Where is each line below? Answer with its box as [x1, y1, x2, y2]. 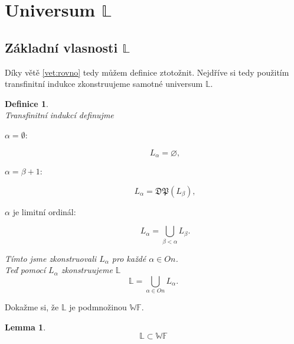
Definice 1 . [5, 97, 48, 109]
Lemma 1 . [5, 320, 46, 333]
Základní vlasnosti [5, 38, 118, 56]
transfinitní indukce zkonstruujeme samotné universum [5, 77, 203, 90]
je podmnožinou [69, 301, 127, 313]
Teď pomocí [5, 264, 46, 276]
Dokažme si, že [5, 301, 59, 313]
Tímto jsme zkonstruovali [5, 252, 97, 264]
